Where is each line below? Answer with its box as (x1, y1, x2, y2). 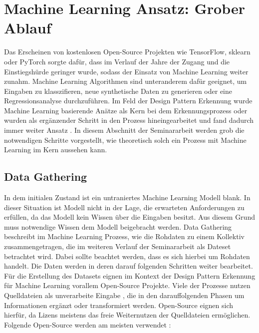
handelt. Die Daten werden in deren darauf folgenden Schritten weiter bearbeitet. (4, 261, 253, 271)
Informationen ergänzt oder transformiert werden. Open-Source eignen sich (4, 300, 233, 310)
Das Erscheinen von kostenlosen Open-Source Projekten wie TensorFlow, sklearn (4, 46, 251, 57)
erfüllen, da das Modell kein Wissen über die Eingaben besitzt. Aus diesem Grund (4, 212, 255, 222)
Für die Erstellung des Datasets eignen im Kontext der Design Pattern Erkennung (4, 270, 256, 281)
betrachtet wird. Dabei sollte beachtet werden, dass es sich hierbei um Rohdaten (4, 251, 250, 261)
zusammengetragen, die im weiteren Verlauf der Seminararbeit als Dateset (4, 241, 231, 252)
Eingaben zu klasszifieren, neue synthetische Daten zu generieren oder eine (4, 85, 233, 96)
